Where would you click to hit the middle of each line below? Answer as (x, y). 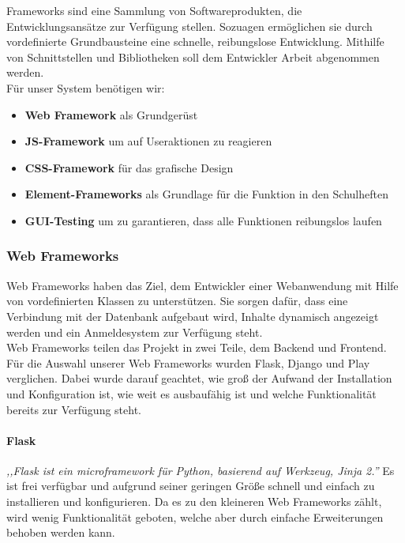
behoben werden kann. (61, 532)
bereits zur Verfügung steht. (74, 409)
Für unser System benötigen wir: (86, 87)
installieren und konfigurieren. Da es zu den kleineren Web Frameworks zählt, (194, 502)
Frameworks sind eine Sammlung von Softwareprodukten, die (154, 10)
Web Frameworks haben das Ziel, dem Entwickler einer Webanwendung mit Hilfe (202, 285)
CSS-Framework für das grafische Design (129, 167)
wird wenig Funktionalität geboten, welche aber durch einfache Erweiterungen (195, 517)
